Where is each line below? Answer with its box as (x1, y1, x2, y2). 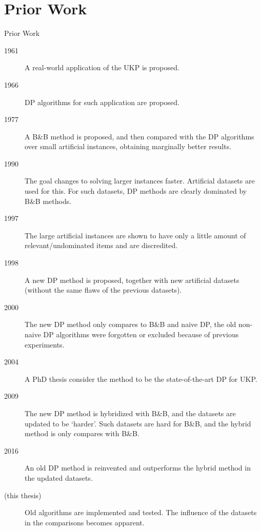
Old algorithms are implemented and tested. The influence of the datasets (25, 507, 257, 518)
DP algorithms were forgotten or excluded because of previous (43, 329, 239, 339)
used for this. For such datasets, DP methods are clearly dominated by (25, 186, 247, 196)
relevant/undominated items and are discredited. (25, 240, 178, 251)
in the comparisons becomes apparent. (25, 517, 145, 527)
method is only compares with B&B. (25, 428, 139, 439)
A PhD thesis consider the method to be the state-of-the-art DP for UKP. (25, 373, 257, 384)
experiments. (25, 339, 65, 350)
